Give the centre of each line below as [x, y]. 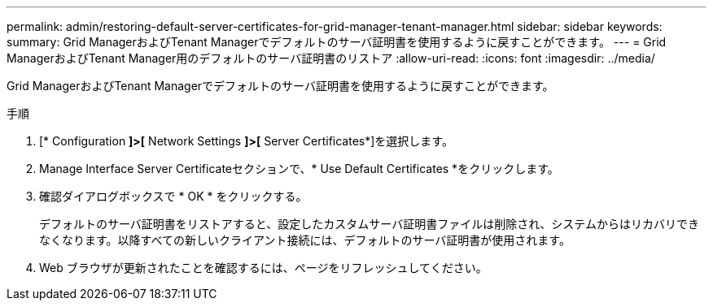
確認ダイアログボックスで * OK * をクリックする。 [173, 196]
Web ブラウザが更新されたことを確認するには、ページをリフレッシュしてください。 [263, 268]
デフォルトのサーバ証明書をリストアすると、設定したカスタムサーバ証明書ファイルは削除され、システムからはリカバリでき [369, 224]
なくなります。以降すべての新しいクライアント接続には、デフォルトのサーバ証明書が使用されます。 [305, 240]
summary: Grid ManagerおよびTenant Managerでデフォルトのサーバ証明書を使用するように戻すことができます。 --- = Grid [337, 42]
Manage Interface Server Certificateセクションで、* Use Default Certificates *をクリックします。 [299, 169]
